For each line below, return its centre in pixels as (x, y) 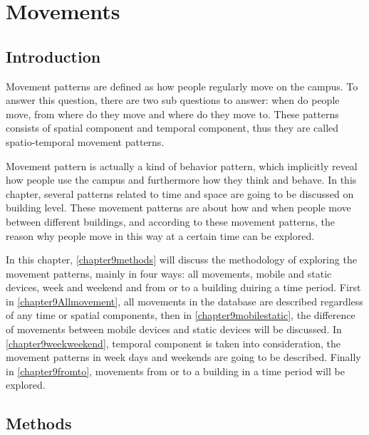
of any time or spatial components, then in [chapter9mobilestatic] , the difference (181, 315)
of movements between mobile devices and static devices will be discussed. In (174, 329)
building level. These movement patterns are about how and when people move (178, 208)
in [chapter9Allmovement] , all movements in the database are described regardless (184, 301)
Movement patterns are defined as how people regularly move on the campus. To (182, 86)
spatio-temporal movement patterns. (85, 141)
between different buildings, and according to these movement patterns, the (170, 221)
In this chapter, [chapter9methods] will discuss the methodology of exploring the (181, 260)
